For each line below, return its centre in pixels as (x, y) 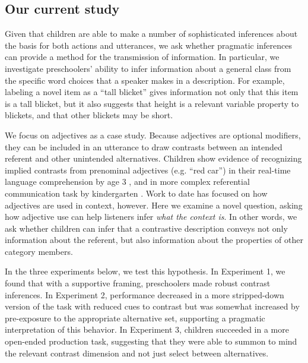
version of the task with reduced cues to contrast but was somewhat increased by (152, 306)
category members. (39, 251)
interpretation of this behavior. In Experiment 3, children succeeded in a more (147, 329)
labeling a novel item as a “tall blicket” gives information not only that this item (152, 92)
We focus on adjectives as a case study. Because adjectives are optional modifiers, (153, 135)
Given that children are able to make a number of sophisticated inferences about (151, 34)
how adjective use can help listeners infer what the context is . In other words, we (151, 217)
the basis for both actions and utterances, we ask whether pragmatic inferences (149, 45)
